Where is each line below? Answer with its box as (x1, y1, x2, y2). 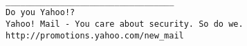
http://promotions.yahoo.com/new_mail (6, 30, 184, 41)
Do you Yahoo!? (6, 8, 75, 18)
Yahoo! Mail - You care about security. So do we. (6, 19, 244, 29)
